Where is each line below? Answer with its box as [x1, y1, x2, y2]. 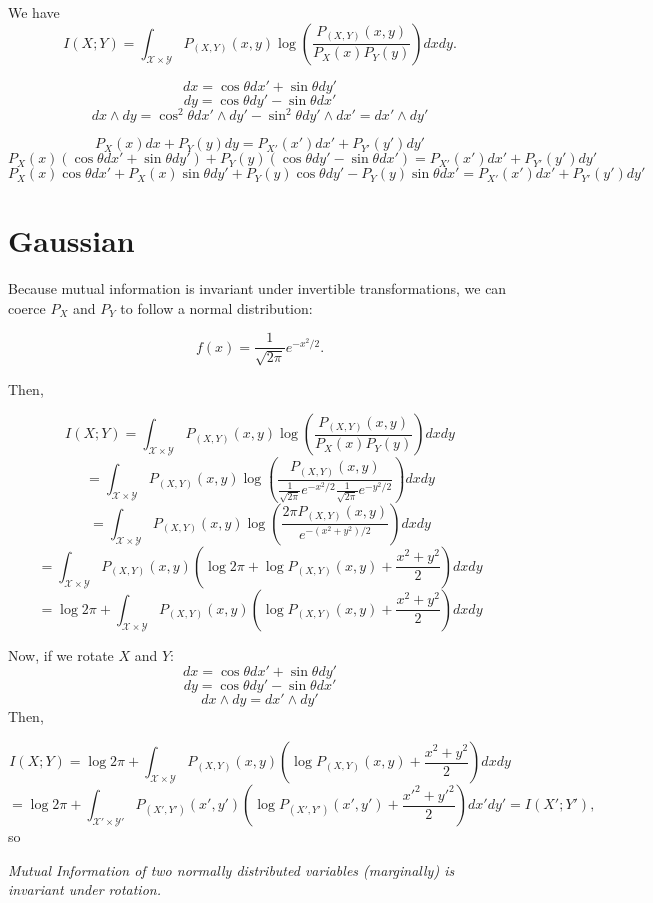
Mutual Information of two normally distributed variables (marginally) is [8, 859, 455, 880]
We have [8, 2, 60, 22]
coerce [8, 297, 46, 318]
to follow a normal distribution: [120, 297, 313, 318]
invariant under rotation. [8, 879, 161, 900]
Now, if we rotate [8, 644, 114, 665]
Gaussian [8, 220, 135, 261]
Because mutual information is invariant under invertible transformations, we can [8, 278, 507, 299]
